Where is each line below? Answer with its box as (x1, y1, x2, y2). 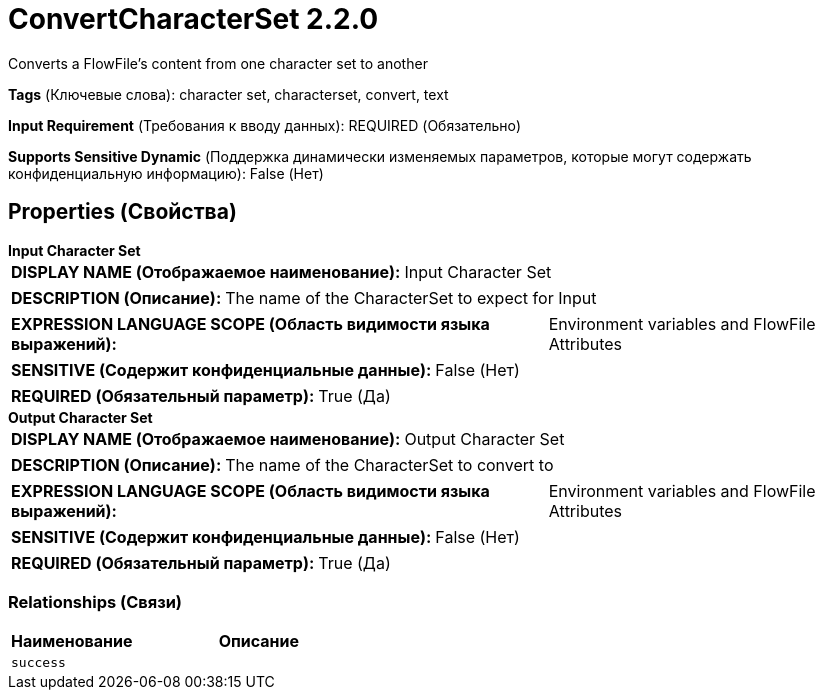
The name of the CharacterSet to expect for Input (225, 287, 597, 308)
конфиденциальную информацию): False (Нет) (8, 164, 324, 182)
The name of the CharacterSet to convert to (225, 454, 554, 475)
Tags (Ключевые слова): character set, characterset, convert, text (8, 85, 449, 103)
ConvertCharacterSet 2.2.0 (8, 2, 379, 36)
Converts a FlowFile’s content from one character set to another (8, 54, 428, 72)
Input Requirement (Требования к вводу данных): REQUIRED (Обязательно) (8, 116, 522, 134)
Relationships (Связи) (8, 591, 182, 612)
